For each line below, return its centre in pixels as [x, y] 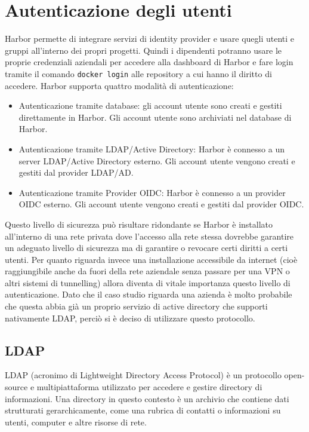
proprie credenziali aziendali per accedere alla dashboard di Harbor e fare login [149, 62]
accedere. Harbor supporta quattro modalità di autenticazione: [119, 85]
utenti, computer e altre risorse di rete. [76, 422]
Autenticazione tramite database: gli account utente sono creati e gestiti [150, 105]
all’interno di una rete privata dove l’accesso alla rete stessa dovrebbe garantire [149, 236]
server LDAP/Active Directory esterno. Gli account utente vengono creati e [157, 160]
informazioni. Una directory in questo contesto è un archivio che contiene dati [147, 398]
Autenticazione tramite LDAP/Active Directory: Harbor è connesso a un [152, 148]
